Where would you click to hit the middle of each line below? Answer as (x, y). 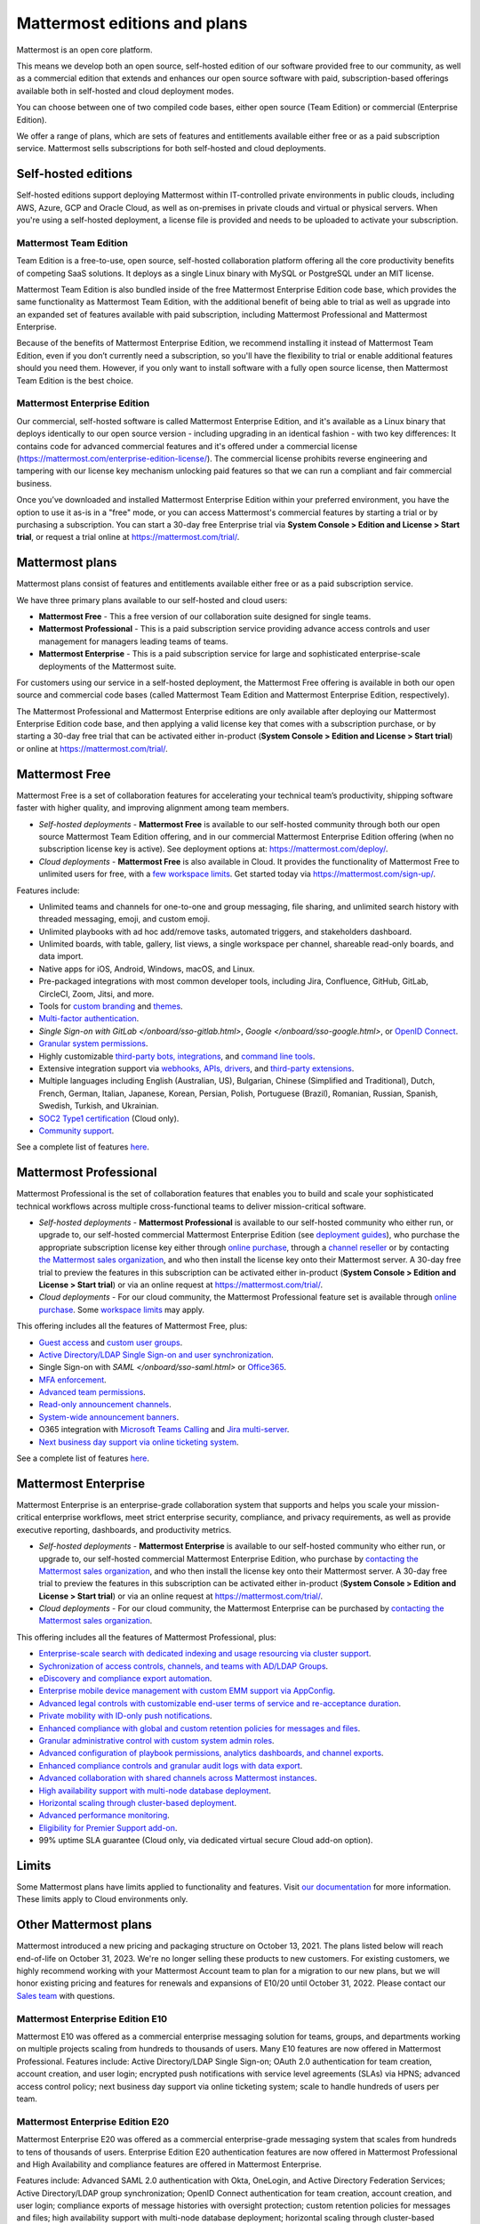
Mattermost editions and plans (132, 23)
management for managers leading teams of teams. (133, 641)
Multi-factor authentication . (89, 1019)
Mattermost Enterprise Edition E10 (92, 2019)
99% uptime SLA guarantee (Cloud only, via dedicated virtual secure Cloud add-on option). (206, 1841)
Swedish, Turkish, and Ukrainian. (99, 1106)
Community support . (76, 1131)
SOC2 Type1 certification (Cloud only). (109, 1118)
